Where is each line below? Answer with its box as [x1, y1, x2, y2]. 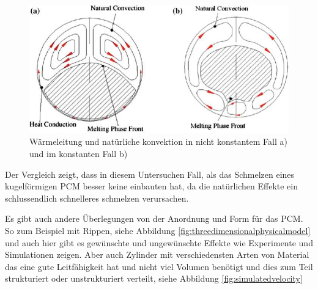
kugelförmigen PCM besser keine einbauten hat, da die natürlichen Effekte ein [5, 180, 298, 192]
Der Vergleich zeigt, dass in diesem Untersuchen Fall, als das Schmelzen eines [5, 167, 295, 180]
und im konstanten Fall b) [29, 147, 128, 159]
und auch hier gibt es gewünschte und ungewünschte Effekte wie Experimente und [5, 236, 313, 249]
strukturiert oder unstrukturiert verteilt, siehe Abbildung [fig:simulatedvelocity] [5, 272, 303, 285]
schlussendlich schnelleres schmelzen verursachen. [5, 191, 189, 204]
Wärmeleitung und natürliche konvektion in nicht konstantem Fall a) [29, 135, 287, 148]
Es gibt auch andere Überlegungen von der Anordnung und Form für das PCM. [5, 212, 303, 225]
